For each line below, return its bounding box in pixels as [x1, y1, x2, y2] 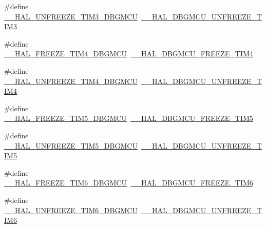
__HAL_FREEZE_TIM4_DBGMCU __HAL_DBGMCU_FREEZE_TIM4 [4, 48, 253, 59]
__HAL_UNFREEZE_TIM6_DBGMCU [4, 204, 138, 215]
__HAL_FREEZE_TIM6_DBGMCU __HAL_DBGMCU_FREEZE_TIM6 [4, 177, 253, 188]
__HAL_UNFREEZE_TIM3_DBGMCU [4, 11, 138, 22]
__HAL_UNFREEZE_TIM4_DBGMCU [4, 75, 138, 86]
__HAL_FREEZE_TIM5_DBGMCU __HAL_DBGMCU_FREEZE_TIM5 [4, 113, 253, 123]
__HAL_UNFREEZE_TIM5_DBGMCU [4, 140, 138, 151]
